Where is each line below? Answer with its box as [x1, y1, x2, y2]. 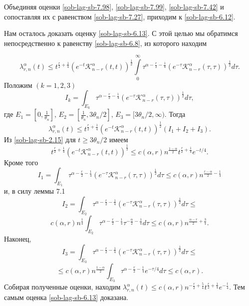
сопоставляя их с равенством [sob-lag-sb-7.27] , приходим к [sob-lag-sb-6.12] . [4, 11, 236, 21]
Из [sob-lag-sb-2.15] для [4, 134, 76, 144]
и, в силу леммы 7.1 [4, 186, 65, 196]
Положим [4, 79, 32, 90]
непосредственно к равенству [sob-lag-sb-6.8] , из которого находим [4, 37, 207, 48]
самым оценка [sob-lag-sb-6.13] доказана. [4, 292, 129, 303]
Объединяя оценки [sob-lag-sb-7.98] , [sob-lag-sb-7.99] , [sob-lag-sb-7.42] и [4, 1, 224, 11]
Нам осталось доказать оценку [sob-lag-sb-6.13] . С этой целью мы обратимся [4, 28, 238, 38]
